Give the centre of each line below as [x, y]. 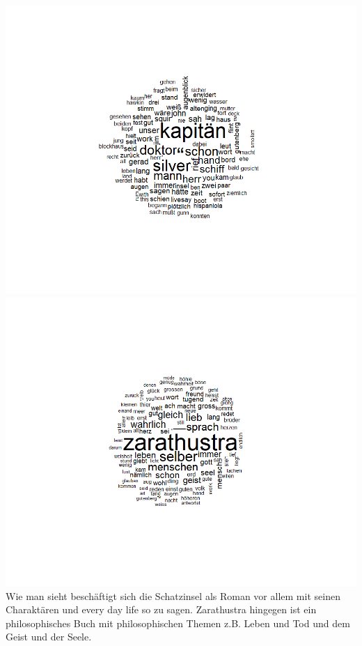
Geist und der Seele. [49, 637]
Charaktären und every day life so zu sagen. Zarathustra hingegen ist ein [161, 609]
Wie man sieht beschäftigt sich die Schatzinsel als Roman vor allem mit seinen [173, 595]
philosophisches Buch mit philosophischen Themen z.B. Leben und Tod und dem [178, 623]
